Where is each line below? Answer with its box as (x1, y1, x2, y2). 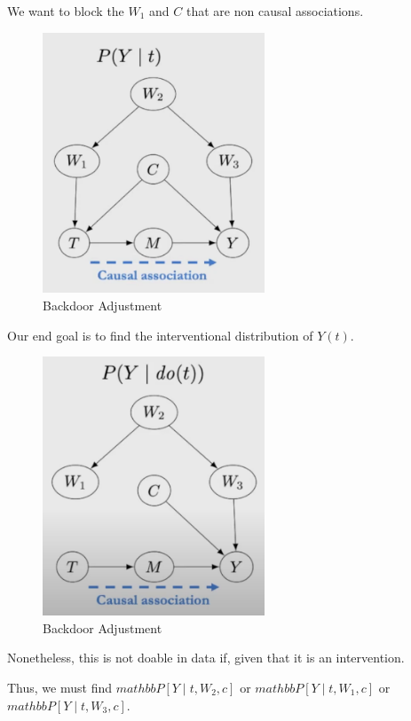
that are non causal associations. (186, 2, 364, 20)
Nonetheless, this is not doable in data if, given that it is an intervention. (7, 648, 405, 667)
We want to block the (7, 2, 124, 20)
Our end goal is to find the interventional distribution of (7, 325, 313, 344)
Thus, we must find (7, 678, 112, 696)
